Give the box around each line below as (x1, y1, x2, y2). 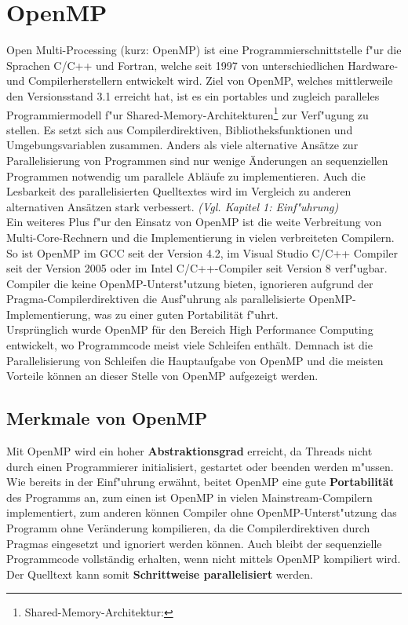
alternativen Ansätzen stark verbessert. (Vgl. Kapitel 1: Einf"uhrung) (6, 198, 339, 214)
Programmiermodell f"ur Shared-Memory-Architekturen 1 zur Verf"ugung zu (6, 104, 369, 122)
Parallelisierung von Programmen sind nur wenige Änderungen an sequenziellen (6, 152, 388, 168)
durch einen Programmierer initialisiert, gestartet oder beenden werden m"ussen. (6, 458, 394, 474)
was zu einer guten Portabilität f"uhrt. (94, 305, 279, 322)
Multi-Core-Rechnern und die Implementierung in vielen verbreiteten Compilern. (6, 228, 395, 245)
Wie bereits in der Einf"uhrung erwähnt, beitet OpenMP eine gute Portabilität (6, 473, 394, 490)
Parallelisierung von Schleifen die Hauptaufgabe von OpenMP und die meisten (6, 352, 384, 368)
